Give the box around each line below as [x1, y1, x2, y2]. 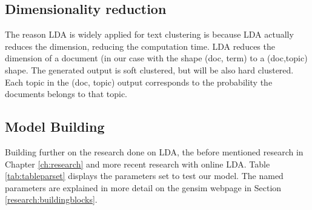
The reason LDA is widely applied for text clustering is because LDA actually [5, 28, 294, 41]
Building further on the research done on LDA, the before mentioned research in [5, 145, 304, 158]
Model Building [5, 117, 105, 136]
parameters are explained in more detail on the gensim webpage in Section [5, 181, 282, 194]
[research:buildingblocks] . [5, 193, 98, 206]
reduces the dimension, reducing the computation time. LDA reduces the [5, 39, 275, 52]
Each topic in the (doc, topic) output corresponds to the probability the [5, 75, 273, 88]
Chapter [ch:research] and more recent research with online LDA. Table [5, 157, 270, 170]
